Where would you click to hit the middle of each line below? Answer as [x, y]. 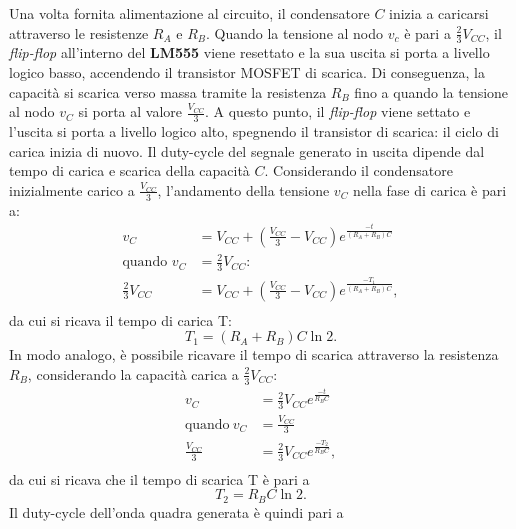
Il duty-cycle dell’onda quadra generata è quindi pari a [176, 511]
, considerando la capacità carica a [133, 373]
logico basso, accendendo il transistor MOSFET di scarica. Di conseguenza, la [247, 72]
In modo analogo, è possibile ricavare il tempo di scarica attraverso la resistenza [254, 354]
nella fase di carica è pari [430, 189]
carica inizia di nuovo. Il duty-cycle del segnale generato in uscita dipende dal [247, 150]
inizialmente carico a [72, 189]
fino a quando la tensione [431, 91]
